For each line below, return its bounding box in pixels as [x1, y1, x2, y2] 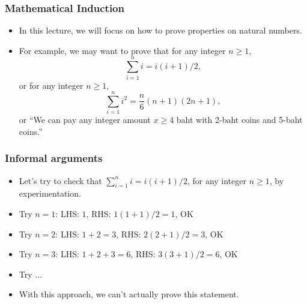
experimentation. [19, 187, 81, 200]
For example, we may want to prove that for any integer [19, 44, 226, 56]
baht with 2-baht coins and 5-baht [176, 113, 303, 126]
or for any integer [19, 79, 84, 91]
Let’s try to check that [19, 174, 102, 186]
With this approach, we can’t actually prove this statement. [19, 288, 239, 300]
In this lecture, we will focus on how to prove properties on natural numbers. [19, 24, 302, 37]
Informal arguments [5, 151, 103, 165]
